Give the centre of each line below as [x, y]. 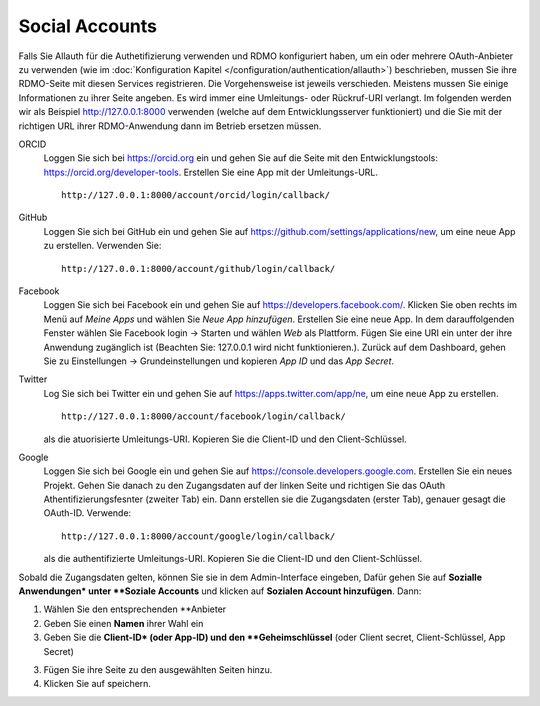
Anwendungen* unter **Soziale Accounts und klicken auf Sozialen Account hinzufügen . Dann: [220, 591]
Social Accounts [88, 26]
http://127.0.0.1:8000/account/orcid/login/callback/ [195, 195]
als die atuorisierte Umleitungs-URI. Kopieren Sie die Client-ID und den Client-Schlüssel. [225, 439]
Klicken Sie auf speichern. [97, 684]
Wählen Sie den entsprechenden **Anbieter [135, 609]
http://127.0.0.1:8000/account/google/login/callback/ [198, 536]
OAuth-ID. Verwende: [87, 513]
